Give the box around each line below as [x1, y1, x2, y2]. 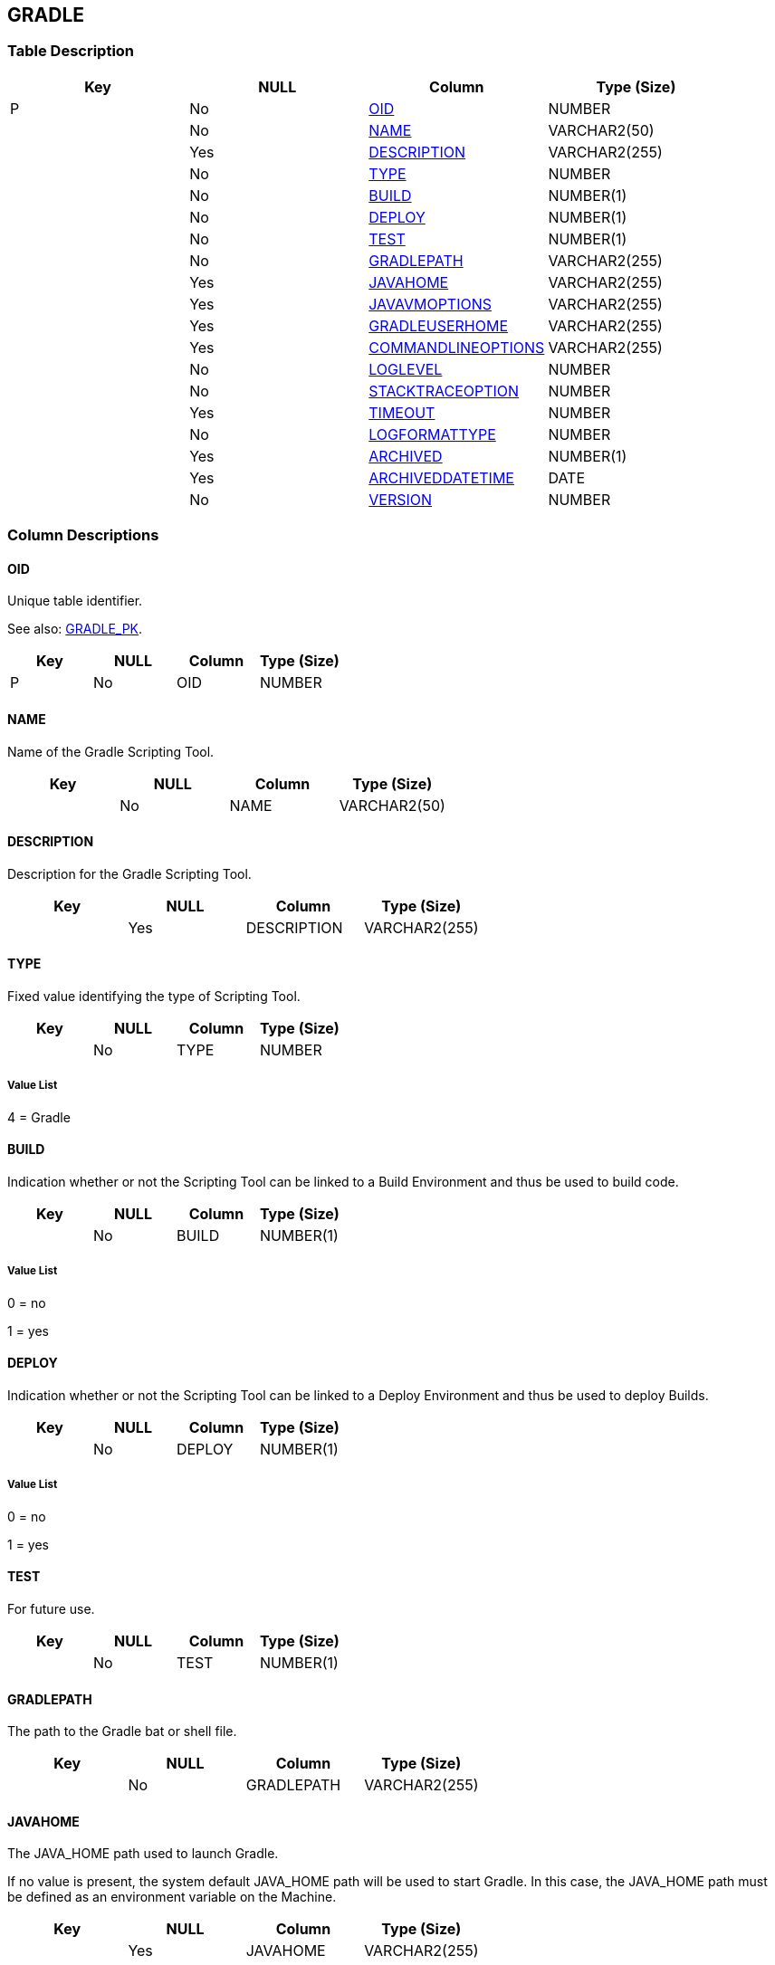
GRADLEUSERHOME [368, 316, 509, 335]
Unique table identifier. [7, 593, 143, 609]
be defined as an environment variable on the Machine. [7, 1889, 337, 1905]
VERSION [368, 490, 433, 509]
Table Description [7, 42, 135, 61]
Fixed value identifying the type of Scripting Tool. [7, 988, 301, 1005]
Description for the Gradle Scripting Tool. [7, 865, 252, 882]
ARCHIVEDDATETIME [368, 468, 514, 487]
